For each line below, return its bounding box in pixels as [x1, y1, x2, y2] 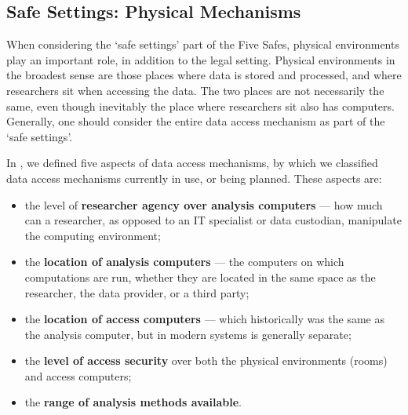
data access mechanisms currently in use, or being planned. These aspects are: [6, 169, 382, 186]
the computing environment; [24, 227, 161, 243]
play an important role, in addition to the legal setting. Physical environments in [6, 51, 395, 67]
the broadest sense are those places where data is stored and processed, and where [6, 67, 402, 83]
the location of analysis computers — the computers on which [24, 253, 344, 270]
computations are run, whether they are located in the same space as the [24, 268, 376, 285]
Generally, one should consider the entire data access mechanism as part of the [6, 113, 385, 129]
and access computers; [24, 367, 132, 384]
